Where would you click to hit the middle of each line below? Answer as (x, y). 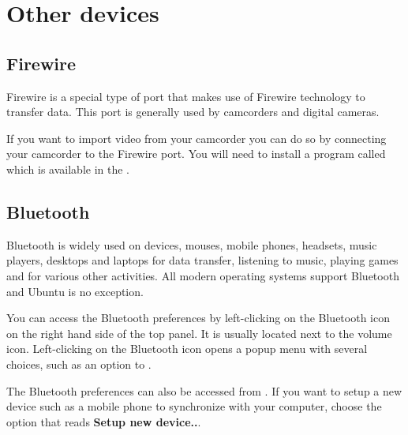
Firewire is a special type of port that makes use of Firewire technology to (186, 96)
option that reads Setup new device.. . (104, 421)
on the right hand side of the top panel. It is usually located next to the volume (199, 333)
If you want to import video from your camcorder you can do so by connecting (197, 138)
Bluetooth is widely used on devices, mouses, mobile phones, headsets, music (192, 244)
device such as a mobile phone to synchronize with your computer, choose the (194, 406)
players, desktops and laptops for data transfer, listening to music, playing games (202, 260)
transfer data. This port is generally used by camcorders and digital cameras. (193, 112)
